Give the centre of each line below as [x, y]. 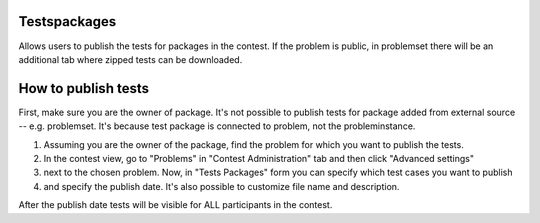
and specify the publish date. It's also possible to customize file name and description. [221, 186]
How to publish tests [84, 88]
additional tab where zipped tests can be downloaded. [130, 59]
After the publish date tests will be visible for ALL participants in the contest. [175, 205]
